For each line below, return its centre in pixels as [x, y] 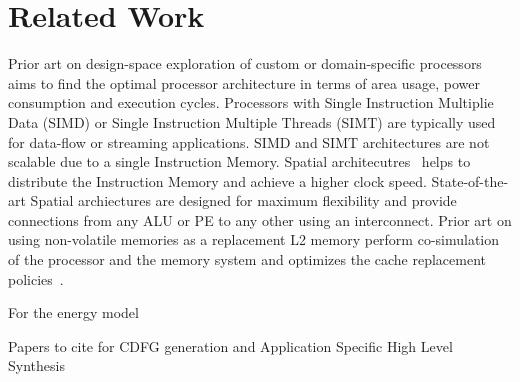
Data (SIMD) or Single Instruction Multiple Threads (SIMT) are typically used [252, 121]
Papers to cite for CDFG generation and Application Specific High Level [230, 345]
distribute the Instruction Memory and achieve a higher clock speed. [217, 180]
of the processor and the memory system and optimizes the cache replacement [247, 259]
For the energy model [73, 312]
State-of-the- [470, 180]
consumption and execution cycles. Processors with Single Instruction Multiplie [251, 102]
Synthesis [36, 365]
